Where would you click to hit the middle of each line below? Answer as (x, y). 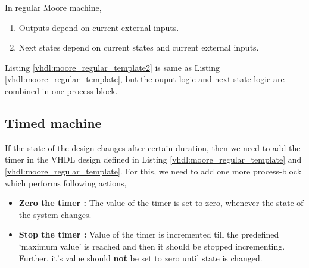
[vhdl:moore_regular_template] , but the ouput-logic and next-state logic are (145, 79)
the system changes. (55, 214)
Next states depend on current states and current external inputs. (139, 47)
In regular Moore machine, (53, 7)
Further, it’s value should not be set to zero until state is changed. (141, 258)
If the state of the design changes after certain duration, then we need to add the (153, 147)
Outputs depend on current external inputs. (99, 27)
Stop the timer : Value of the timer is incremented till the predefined (149, 234)
